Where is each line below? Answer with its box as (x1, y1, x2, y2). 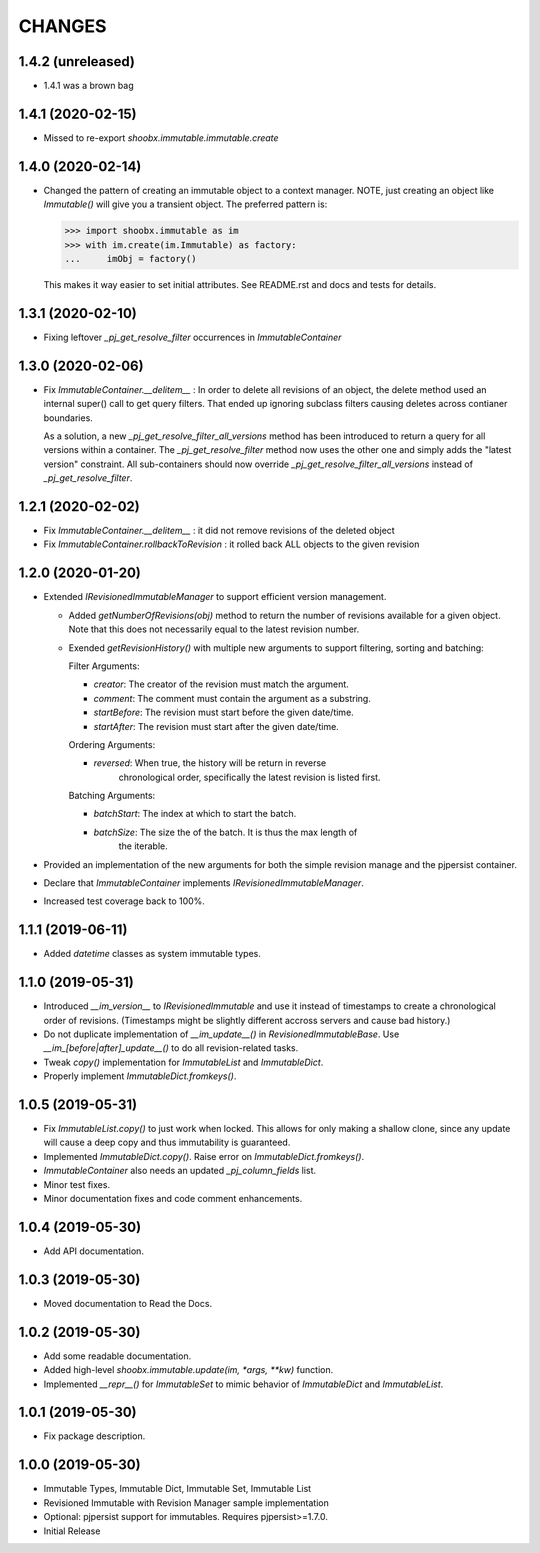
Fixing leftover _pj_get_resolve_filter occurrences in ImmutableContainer (43, 331, 342, 343)
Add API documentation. (43, 1245, 145, 1257)
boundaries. (43, 411, 94, 424)
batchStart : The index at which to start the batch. (93, 808, 297, 820)
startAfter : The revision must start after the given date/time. (93, 720, 339, 732)
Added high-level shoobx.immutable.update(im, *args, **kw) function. (43, 1364, 334, 1376)
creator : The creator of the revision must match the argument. (93, 678, 349, 690)
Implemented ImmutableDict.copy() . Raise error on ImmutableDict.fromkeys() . (43, 1150, 365, 1162)
